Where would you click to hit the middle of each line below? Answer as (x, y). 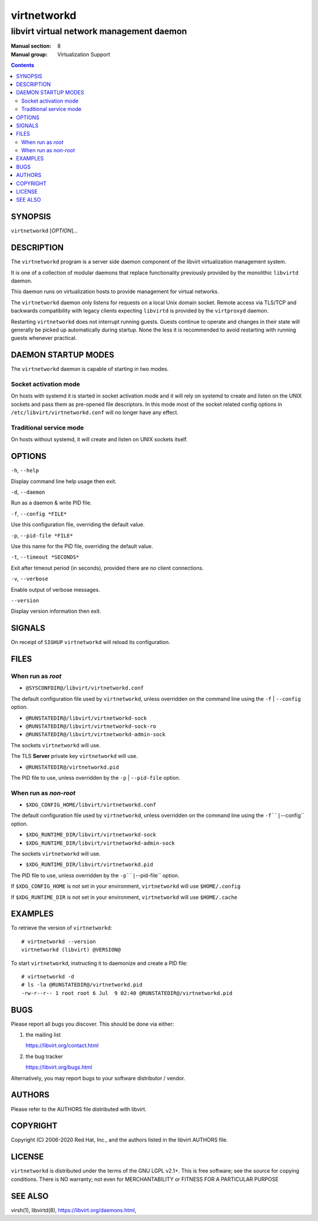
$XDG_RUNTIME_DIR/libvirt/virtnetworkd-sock (91, 835)
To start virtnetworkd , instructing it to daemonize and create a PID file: (99, 963)
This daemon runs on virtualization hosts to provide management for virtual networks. (115, 291)
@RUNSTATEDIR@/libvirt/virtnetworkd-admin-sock (96, 735)
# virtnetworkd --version (59, 941)
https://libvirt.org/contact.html (62, 1046)
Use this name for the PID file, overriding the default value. (82, 546)
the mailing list (43, 1035)
